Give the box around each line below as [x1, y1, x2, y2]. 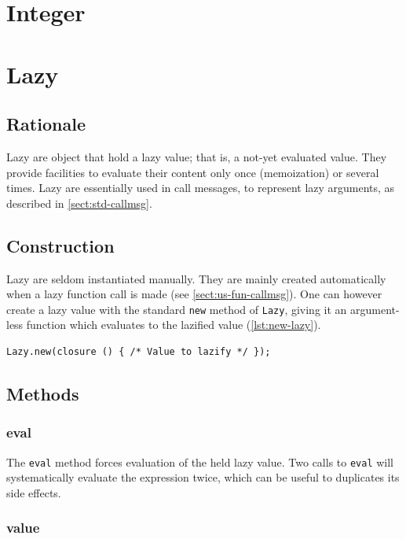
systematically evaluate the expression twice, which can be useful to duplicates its [6, 469, 400, 485]
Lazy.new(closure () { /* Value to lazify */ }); [6, 345, 271, 357]
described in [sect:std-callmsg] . [6, 194, 152, 211]
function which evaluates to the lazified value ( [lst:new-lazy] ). [26, 316, 321, 333]
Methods [6, 381, 79, 405]
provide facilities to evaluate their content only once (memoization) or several [6, 164, 379, 180]
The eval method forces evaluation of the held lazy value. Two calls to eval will [6, 453, 394, 470]
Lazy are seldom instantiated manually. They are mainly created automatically [6, 270, 386, 286]
